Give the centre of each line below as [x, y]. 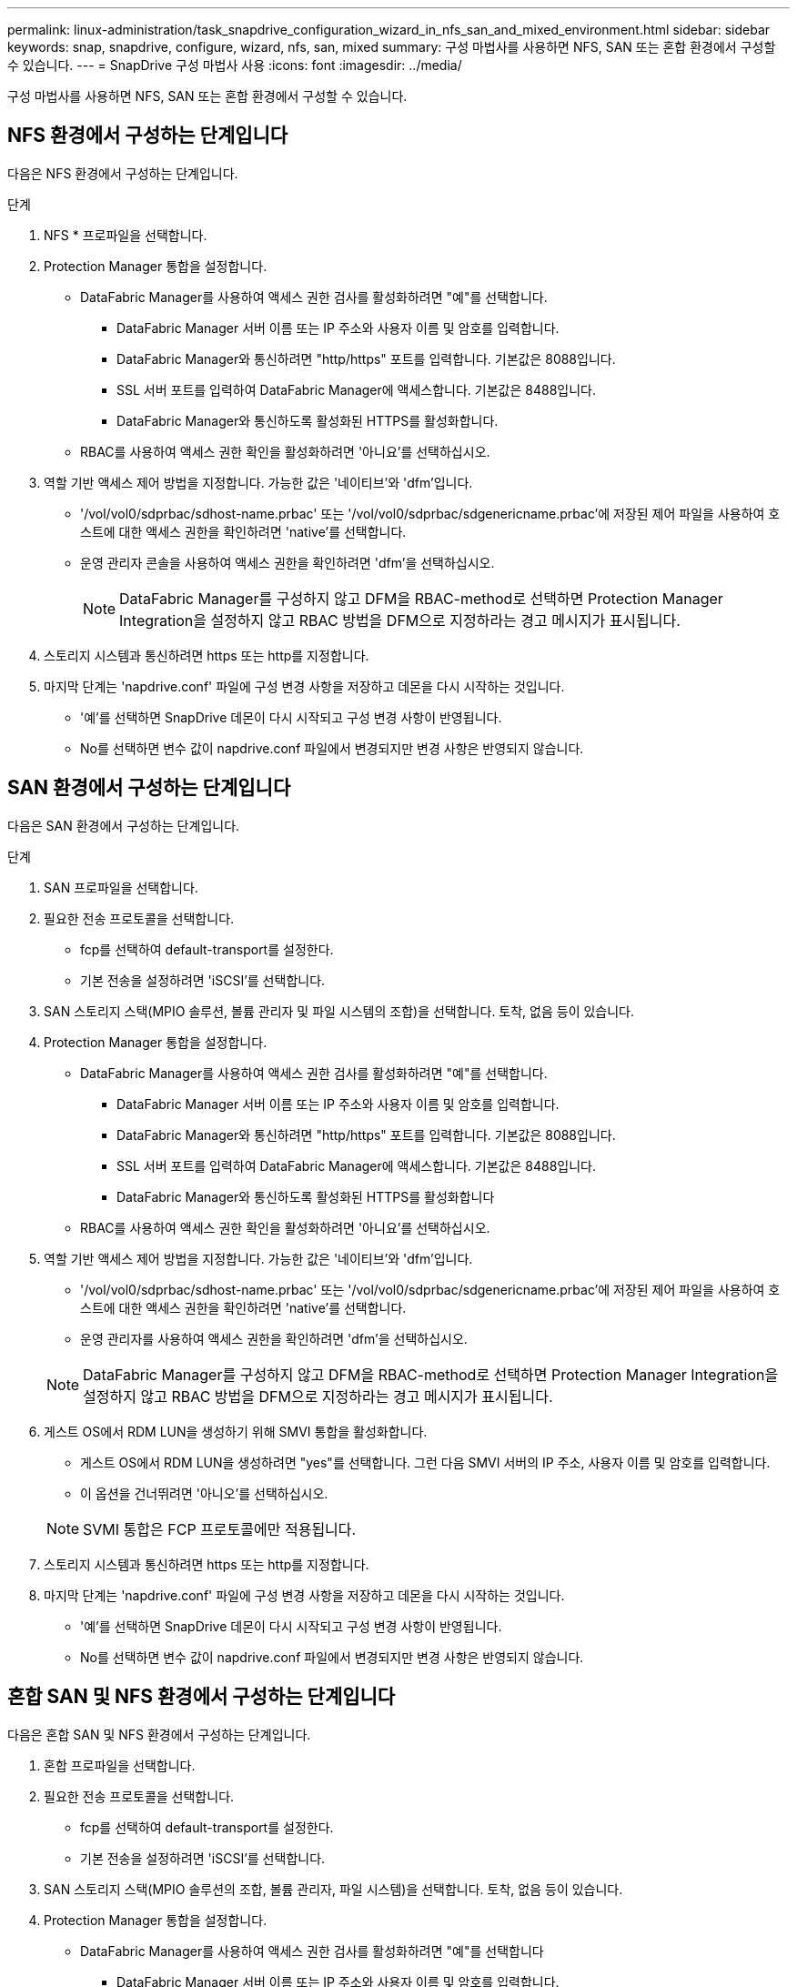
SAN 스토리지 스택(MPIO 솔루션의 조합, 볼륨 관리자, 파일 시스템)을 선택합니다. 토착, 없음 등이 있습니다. [333, 1889]
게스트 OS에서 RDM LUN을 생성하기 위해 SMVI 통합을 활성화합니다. [236, 1431]
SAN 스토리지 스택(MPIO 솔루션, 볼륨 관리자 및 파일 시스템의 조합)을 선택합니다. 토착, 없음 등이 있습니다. [339, 1011]
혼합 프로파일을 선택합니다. [120, 1765]
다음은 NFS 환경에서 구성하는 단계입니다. [123, 173]
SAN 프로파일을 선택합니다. [121, 887]
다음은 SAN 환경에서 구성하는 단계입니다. [124, 825]
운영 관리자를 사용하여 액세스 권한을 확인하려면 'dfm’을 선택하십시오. [274, 1338]
